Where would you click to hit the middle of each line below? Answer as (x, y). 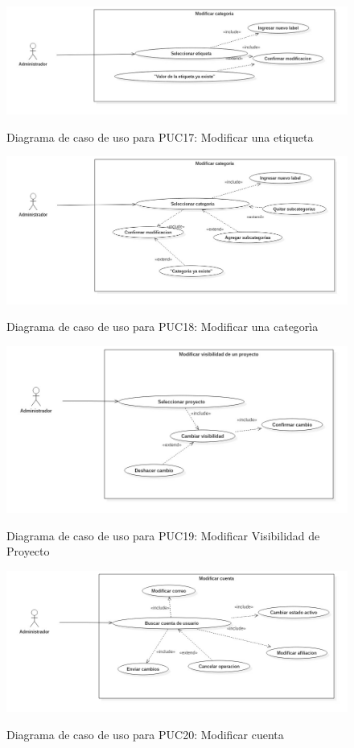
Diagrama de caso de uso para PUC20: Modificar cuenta (145, 734)
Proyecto (28, 551)
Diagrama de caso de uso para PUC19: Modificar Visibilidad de (163, 535)
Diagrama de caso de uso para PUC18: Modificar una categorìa (163, 326)
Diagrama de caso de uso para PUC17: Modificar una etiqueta (160, 136)
